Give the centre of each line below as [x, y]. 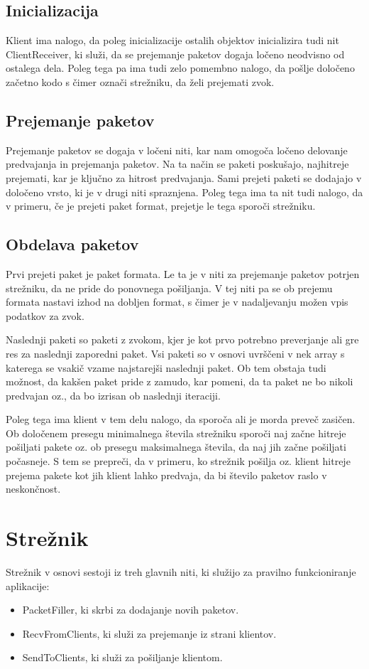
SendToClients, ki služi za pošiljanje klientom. [122, 657]
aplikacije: [28, 585]
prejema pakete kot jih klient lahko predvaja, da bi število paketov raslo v [166, 475]
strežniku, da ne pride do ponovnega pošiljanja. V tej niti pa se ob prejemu [169, 288]
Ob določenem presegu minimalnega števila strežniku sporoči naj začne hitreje [176, 433]
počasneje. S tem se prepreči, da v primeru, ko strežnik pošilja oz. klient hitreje [178, 461]
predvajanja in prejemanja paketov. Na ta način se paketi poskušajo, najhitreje [177, 164]
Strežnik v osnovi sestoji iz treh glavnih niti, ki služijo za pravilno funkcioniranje [181, 571]
